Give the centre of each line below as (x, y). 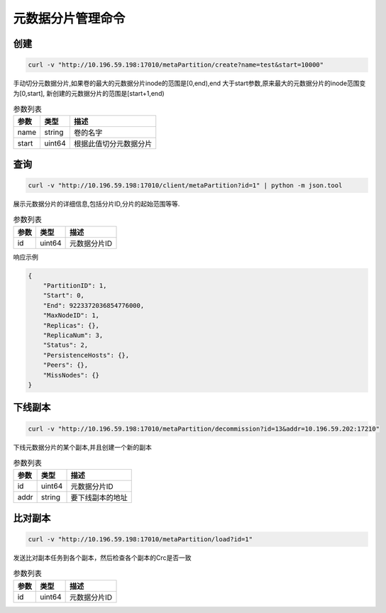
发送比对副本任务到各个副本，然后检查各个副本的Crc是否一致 (102, 558)
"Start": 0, (64, 296)
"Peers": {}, (66, 365)
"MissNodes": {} (71, 375)
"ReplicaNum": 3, (73, 335)
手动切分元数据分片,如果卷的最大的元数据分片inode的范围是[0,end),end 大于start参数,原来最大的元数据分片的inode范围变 (189, 83)
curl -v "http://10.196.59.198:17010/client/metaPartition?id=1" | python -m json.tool (185, 185)
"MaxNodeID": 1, (71, 315)
